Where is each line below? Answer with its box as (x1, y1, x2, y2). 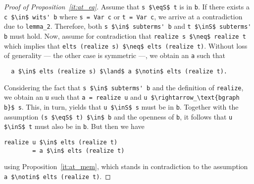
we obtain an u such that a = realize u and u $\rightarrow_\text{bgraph (4, 92, 240, 102)
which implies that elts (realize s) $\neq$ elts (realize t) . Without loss (4, 40, 248, 51)
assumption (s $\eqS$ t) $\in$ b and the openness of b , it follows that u (4, 111, 233, 122)
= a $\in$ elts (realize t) (32, 147, 125, 154)
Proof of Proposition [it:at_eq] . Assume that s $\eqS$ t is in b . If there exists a (4, 1, 250, 11)
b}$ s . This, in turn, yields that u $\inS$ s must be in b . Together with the (4, 101, 239, 112)
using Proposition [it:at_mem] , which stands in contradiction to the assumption (4, 161, 248, 172)
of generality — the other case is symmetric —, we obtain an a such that (4, 50, 225, 61)
